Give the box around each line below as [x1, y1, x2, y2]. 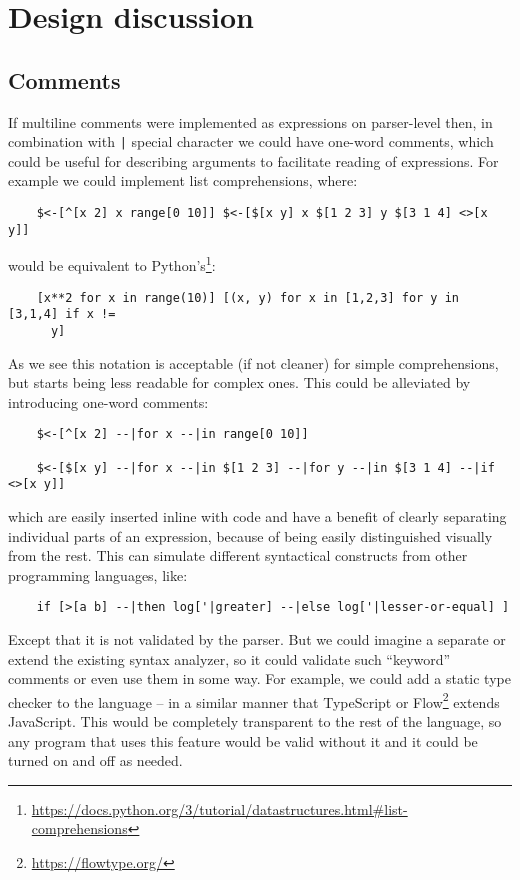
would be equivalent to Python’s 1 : [8, 252, 216, 275]
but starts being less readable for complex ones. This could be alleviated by [8, 372, 471, 393]
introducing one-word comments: [8, 391, 209, 412]
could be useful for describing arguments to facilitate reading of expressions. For [8, 150, 499, 171]
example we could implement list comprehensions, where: [8, 170, 358, 191]
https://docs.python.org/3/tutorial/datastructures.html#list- [31, 798, 408, 819]
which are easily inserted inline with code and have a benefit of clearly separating [8, 505, 507, 526]
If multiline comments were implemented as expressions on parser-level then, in [8, 111, 493, 132]
